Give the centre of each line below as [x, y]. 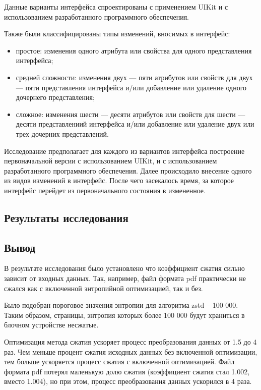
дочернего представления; [55, 97]
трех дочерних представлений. [62, 133]
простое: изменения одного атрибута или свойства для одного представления [134, 50]
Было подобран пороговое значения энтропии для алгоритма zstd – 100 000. [121, 305]
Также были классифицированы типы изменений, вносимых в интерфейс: [117, 34]
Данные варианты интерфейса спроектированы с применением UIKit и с [116, 7]
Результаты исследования [66, 217]
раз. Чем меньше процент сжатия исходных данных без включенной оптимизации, [131, 351]
